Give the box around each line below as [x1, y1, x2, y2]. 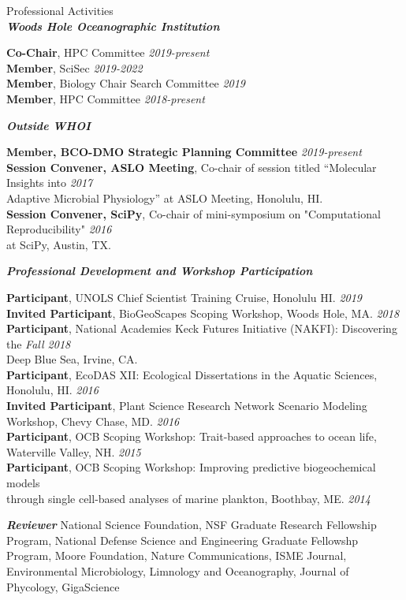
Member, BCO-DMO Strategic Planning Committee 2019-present [6, 143, 362, 160]
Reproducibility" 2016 [6, 221, 112, 237]
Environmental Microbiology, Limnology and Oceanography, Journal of [6, 563, 349, 579]
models [6, 475, 40, 491]
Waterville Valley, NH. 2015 [6, 443, 141, 460]
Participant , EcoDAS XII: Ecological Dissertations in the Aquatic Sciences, [6, 366, 378, 382]
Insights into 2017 [6, 174, 93, 191]
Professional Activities [6, 2, 114, 18]
